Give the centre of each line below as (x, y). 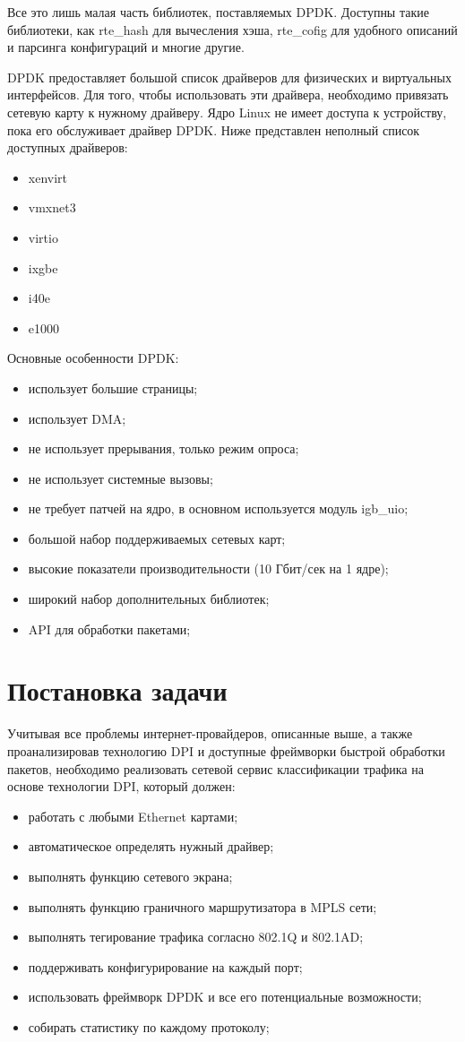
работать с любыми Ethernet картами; (133, 816)
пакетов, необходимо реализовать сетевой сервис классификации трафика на (215, 768)
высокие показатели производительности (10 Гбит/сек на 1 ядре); (208, 568)
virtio (43, 237)
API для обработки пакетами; (109, 629)
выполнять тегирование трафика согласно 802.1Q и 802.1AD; (196, 937)
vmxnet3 (52, 207)
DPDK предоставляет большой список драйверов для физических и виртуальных (229, 77)
